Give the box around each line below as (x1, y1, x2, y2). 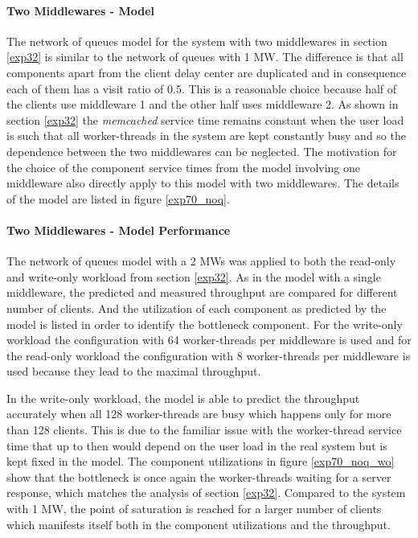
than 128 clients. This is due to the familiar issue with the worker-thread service (6, 421, 402, 438)
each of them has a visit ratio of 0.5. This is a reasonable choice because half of (6, 80, 397, 97)
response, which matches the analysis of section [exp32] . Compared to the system (6, 484, 406, 501)
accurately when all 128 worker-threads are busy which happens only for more (6, 405, 391, 422)
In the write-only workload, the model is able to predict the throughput (6, 389, 360, 406)
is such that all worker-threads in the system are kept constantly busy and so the (6, 127, 406, 144)
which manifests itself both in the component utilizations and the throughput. (6, 515, 391, 532)
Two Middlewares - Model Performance (6, 221, 231, 238)
